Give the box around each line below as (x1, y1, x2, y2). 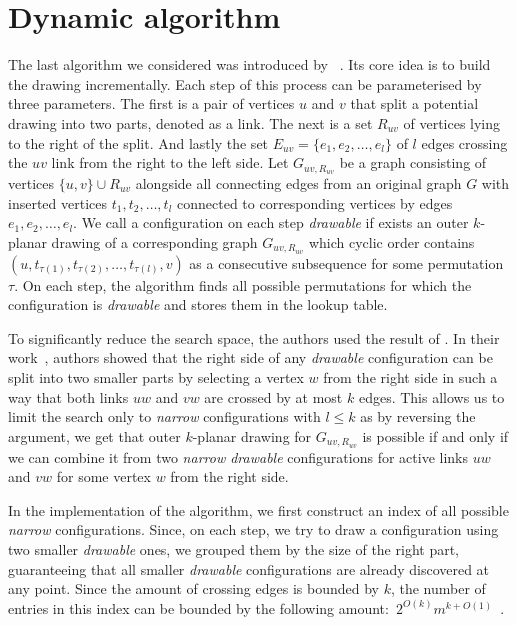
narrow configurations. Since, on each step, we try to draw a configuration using (8, 519, 499, 540)
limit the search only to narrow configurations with (8, 406, 321, 427)
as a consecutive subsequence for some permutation (189, 252, 504, 273)
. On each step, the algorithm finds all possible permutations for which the (14, 274, 472, 295)
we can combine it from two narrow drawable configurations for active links (8, 446, 468, 467)
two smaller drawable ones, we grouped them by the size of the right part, (8, 538, 459, 559)
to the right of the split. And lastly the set (8, 132, 269, 153)
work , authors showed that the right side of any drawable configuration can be (8, 347, 493, 368)
